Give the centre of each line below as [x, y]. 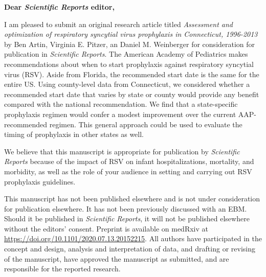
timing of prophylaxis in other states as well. [74, 134]
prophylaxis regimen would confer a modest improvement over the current [120, 114]
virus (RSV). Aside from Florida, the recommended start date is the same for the [132, 74]
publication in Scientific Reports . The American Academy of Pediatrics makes [126, 54]
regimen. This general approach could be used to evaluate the [146, 124]
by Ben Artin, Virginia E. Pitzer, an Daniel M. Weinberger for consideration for [130, 44]
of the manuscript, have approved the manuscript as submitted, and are [117, 258]
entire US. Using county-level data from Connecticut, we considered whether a [127, 84]
